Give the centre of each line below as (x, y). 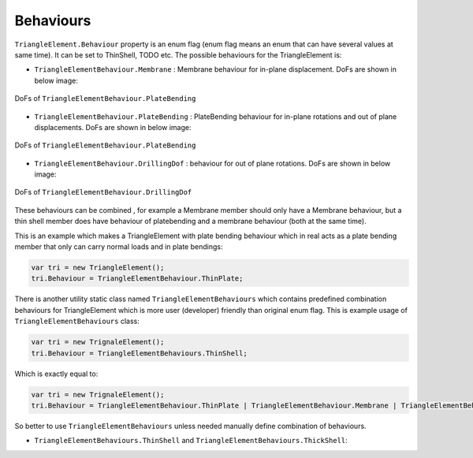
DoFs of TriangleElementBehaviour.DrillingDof (103, 192)
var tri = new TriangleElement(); (98, 268)
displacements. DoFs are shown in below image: (113, 127)
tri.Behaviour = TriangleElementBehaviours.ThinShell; (139, 353)
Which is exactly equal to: (56, 374)
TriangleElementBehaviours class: (77, 321)
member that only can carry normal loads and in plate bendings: (119, 247)
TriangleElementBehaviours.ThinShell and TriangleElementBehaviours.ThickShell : (191, 441)
